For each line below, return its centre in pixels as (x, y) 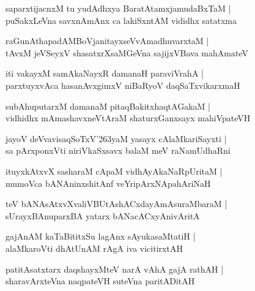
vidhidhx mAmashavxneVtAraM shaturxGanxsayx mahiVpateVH (128, 118)
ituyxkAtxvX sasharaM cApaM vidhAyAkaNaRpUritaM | (114, 171)
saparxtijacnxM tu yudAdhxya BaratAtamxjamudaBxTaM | (118, 8)
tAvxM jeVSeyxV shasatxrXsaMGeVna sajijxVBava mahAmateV (127, 52)
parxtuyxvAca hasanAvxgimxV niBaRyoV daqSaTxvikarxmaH (123, 85)
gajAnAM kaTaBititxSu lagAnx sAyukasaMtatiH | (101, 236)
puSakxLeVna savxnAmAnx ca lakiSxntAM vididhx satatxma (121, 20)
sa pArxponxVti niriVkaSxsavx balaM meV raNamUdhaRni (118, 150)
